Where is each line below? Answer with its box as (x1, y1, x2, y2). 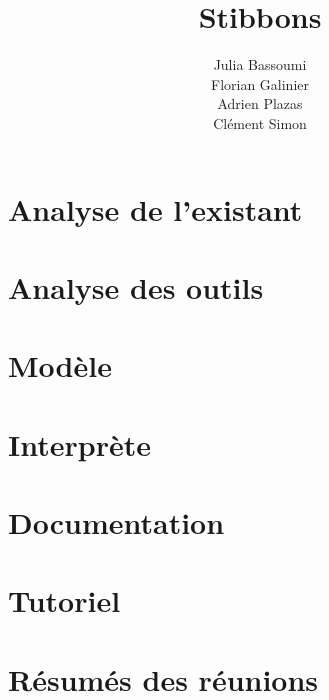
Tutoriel (8, 580, 121, 621)
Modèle (8, 345, 112, 386)
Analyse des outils (8, 266, 264, 307)
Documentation (8, 502, 225, 542)
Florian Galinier (210, 73, 309, 94)
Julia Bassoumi (213, 54, 307, 75)
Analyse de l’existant (8, 188, 303, 229)
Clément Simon (213, 112, 307, 133)
